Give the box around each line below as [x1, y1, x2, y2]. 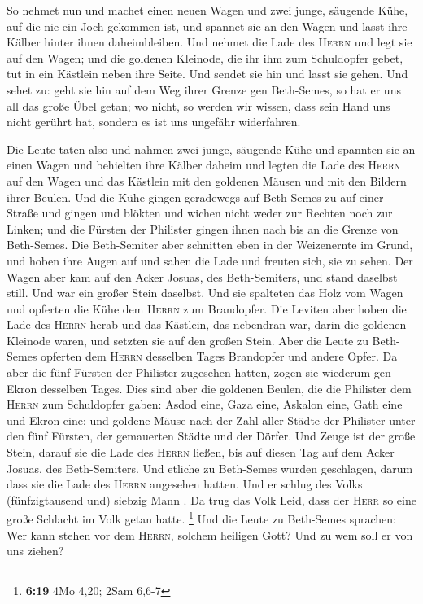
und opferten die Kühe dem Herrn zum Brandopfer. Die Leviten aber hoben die [7, 300, 407, 317]
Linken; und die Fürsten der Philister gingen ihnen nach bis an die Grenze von [7, 220, 399, 237]
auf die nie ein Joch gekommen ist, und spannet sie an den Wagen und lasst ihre [7, 17, 408, 34]
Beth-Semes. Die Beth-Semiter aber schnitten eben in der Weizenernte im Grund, [7, 236, 413, 253]
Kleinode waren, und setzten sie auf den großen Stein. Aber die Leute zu [7, 331, 368, 348]
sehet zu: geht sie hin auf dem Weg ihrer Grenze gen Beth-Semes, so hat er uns [7, 81, 401, 98]
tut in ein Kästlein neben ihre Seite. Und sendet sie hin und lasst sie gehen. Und [7, 65, 408, 82]
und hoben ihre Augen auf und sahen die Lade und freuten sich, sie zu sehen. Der [7, 252, 413, 269]
